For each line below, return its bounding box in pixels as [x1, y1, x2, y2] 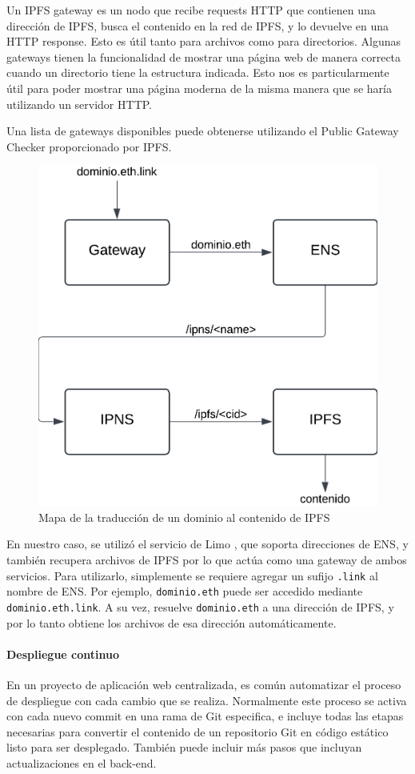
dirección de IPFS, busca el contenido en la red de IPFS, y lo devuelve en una [6, 17, 389, 34]
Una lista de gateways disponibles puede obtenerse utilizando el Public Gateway [6, 122, 399, 139]
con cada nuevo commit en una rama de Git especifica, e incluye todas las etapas [6, 708, 404, 724]
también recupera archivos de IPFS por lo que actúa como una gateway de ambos [6, 551, 407, 567]
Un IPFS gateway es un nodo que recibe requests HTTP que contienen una [6, 2, 376, 18]
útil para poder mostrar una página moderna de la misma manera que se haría [6, 79, 392, 96]
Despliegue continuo [6, 645, 119, 662]
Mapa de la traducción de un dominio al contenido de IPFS [38, 508, 330, 525]
